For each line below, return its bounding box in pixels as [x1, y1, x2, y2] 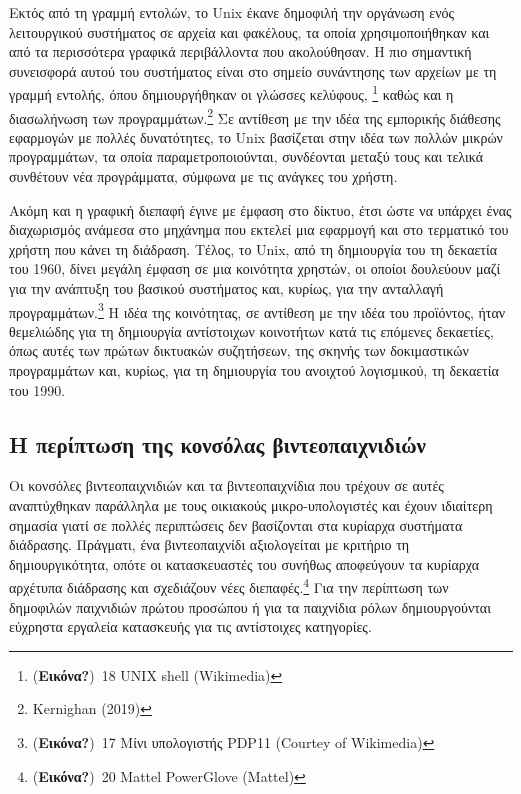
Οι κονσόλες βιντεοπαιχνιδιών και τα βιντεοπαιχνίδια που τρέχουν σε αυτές [9, 475, 444, 496]
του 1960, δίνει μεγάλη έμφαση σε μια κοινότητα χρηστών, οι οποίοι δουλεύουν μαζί [9, 258, 501, 279]
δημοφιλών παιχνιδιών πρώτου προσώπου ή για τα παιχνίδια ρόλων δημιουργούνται [9, 596, 491, 617]
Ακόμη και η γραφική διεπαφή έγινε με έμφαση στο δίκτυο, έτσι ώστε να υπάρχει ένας [9, 199, 512, 220]
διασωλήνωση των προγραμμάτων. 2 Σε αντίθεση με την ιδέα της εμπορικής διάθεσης [9, 104, 501, 128]
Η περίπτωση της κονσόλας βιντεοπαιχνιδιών [9, 428, 426, 459]
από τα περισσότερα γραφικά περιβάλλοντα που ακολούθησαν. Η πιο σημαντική [9, 41, 472, 62]
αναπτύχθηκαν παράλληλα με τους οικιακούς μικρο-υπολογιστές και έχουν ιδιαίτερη [9, 495, 493, 516]
